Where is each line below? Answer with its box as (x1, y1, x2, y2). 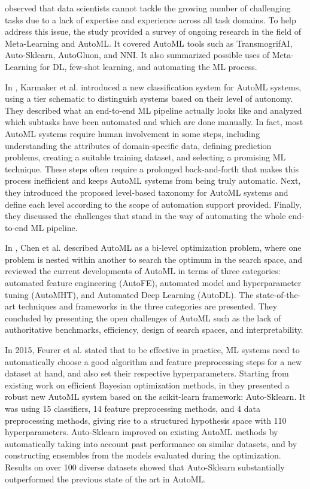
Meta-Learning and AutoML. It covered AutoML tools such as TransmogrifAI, (5, 37, 293, 49)
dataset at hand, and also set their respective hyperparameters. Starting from (5, 367, 289, 379)
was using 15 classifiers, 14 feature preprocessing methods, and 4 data (5, 402, 260, 414)
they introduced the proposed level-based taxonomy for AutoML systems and (5, 186, 288, 198)
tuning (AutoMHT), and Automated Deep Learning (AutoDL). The (5, 288, 254, 300)
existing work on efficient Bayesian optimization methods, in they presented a (5, 378, 290, 391)
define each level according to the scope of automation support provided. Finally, (5, 198, 302, 210)
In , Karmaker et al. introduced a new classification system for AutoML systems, (5, 80, 302, 93)
